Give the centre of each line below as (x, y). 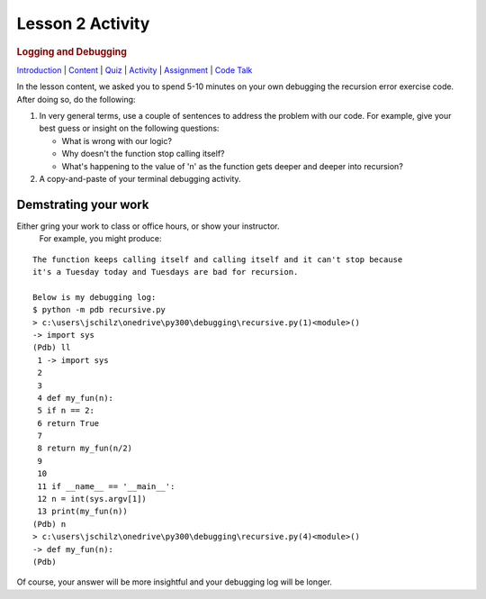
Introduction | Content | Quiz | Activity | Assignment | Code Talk (135, 70)
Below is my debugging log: (94, 297)
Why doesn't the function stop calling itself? (143, 154)
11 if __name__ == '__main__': (106, 486)
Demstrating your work (83, 204)
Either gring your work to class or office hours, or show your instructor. (148, 226)
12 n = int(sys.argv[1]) (92, 499)
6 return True (68, 423)
